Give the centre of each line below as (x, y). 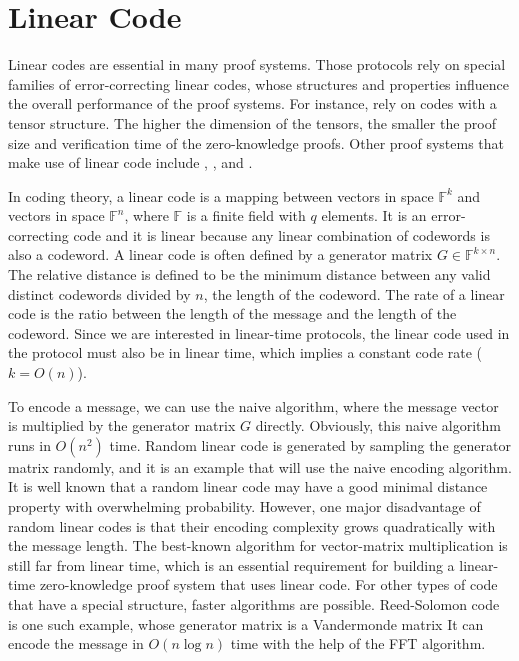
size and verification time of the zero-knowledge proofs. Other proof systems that (256, 142)
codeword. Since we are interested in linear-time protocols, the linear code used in (259, 332)
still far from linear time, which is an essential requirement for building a (231, 564)
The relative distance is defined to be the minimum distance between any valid (249, 274)
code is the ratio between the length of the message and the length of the (232, 313)
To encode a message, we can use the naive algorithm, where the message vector (253, 405)
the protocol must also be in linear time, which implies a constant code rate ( (245, 352)
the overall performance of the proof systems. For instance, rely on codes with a (252, 103)
